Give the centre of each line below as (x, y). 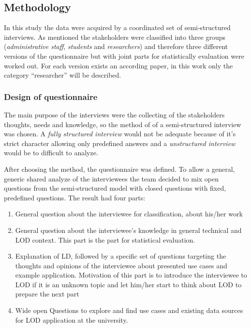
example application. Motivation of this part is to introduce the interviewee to (131, 275)
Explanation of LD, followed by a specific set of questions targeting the (121, 256)
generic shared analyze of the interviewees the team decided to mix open (111, 178)
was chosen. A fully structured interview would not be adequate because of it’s (120, 134)
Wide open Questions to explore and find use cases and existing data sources (129, 310)
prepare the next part (47, 294)
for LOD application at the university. (72, 320)
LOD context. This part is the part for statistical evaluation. (105, 239)
